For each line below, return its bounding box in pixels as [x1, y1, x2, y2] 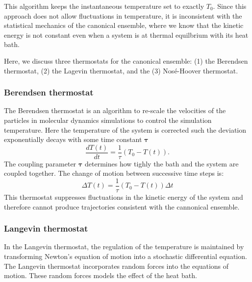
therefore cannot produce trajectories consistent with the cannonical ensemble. [4, 201, 240, 211]
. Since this [213, 1, 247, 11]
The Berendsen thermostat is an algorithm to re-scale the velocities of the [4, 105, 226, 116]
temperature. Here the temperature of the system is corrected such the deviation [4, 124, 247, 135]
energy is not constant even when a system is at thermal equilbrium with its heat [4, 29, 249, 40]
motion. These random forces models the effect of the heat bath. [4, 270, 197, 281]
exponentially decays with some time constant [4, 134, 142, 144]
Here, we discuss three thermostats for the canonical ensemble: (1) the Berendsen [4, 55, 248, 66]
